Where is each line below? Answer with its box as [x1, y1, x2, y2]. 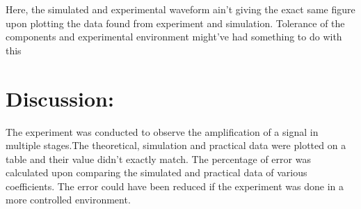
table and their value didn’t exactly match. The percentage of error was [6, 151, 311, 166]
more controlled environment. [6, 192, 131, 207]
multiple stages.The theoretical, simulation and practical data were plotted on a [6, 138, 346, 153]
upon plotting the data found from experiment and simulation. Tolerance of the [6, 15, 345, 30]
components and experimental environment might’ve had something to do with [6, 29, 342, 44]
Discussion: [6, 84, 114, 112]
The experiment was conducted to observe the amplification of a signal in [6, 124, 319, 139]
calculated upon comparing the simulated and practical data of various [6, 165, 307, 180]
